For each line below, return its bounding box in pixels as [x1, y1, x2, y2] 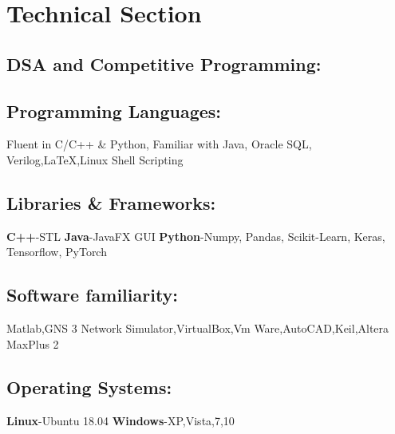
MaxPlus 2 [6, 335, 59, 352]
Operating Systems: [6, 374, 172, 399]
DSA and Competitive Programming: [6, 51, 322, 76]
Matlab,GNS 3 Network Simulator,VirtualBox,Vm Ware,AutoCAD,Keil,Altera [6, 320, 389, 337]
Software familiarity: [6, 282, 179, 307]
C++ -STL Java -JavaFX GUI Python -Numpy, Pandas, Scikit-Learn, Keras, [6, 227, 385, 244]
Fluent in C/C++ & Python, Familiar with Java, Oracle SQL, [6, 136, 312, 152]
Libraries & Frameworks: [6, 190, 216, 215]
